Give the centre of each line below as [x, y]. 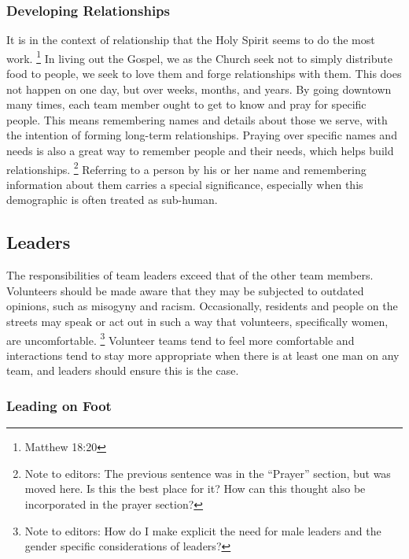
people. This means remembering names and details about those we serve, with [197, 119]
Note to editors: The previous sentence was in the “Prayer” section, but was [208, 473]
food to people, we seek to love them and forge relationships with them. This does [204, 74]
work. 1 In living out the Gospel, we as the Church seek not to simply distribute [199, 57]
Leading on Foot [59, 405]
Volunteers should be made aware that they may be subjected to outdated [185, 290]
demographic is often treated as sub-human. [112, 200]
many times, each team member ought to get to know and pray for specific [186, 104]
